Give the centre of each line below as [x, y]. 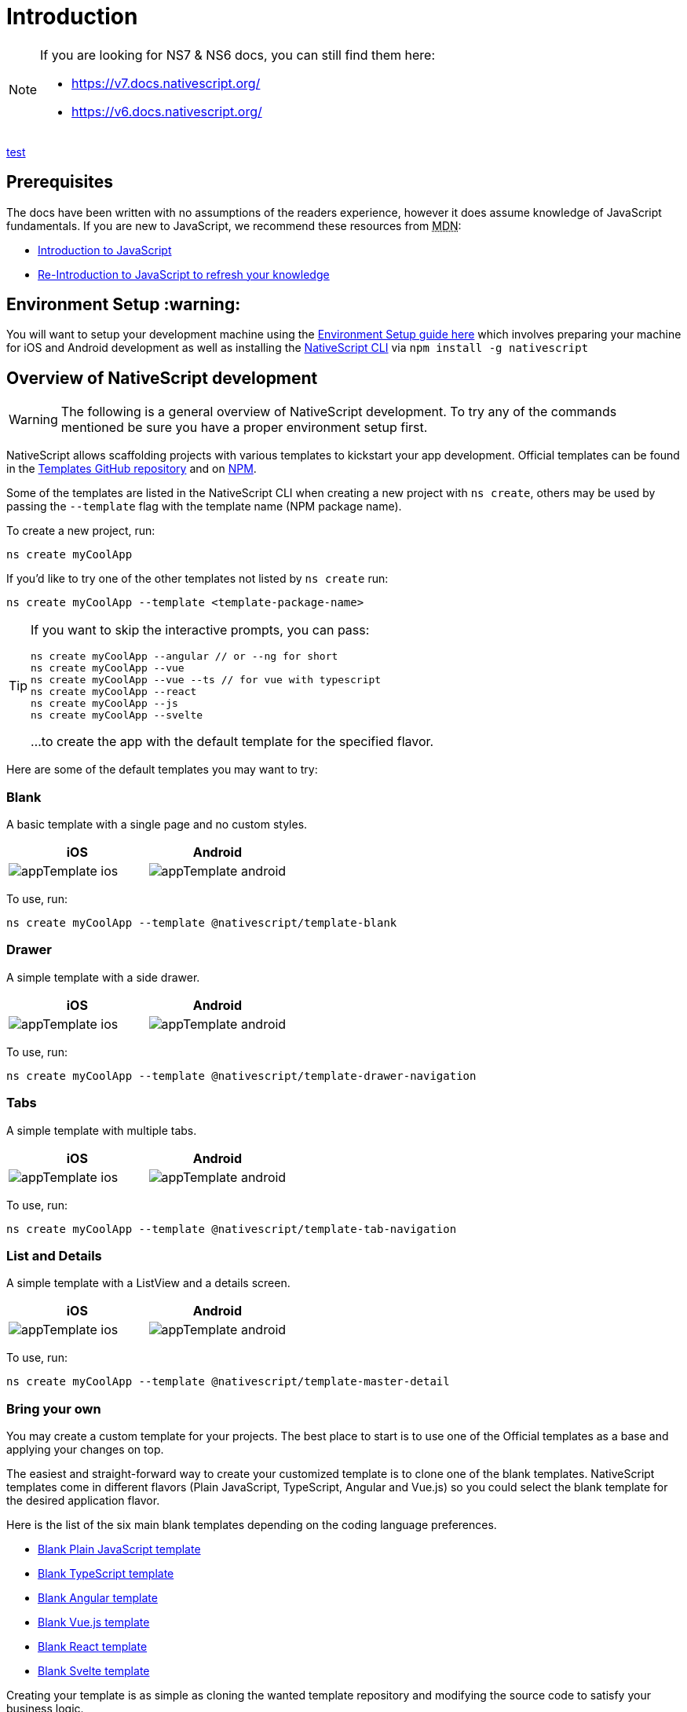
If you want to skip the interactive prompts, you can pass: [200, 630]
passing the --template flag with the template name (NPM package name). [204, 507]
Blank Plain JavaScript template [119, 1549]
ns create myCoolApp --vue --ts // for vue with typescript [206, 680]
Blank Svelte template [94, 1671]
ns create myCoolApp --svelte [117, 715]
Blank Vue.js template [94, 1622]
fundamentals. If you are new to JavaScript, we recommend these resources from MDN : [234, 225]
